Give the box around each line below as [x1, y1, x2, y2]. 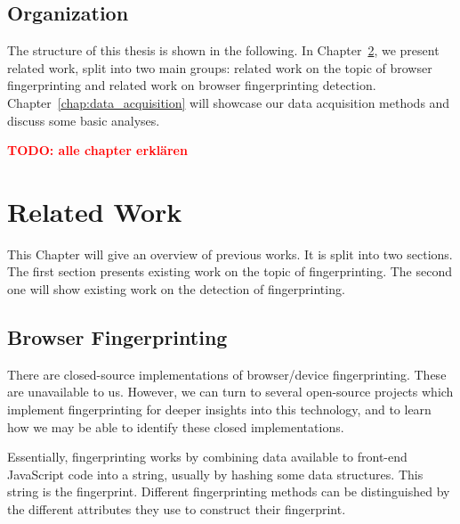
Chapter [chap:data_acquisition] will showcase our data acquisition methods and [7, 93, 450, 111]
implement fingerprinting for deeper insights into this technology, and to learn [7, 400, 432, 419]
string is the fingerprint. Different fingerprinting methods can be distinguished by [7, 482, 450, 501]
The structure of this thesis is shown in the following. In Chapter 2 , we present [7, 41, 440, 60]
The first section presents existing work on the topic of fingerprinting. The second [7, 262, 452, 281]
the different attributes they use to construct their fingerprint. [7, 500, 346, 519]
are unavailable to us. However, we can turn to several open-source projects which [7, 382, 454, 401]
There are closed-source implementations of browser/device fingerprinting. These [7, 364, 447, 383]
